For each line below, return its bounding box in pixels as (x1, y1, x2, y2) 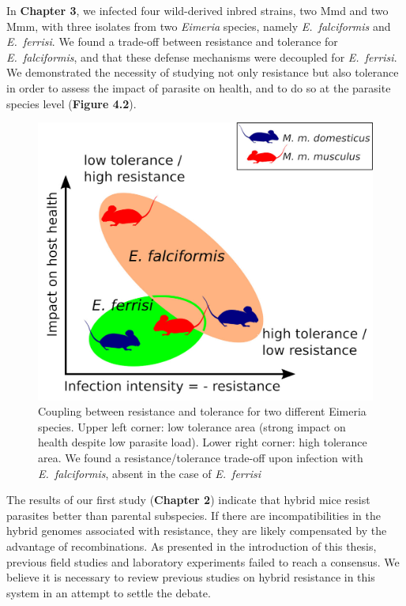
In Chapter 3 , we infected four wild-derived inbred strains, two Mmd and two (6, 2, 389, 18)
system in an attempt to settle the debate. (6, 584, 211, 600)
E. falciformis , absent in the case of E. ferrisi (38, 465, 261, 481)
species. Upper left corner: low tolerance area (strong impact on (38, 418, 346, 435)
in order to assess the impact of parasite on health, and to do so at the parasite (6, 79, 391, 96)
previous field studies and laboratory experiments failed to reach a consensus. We (6, 553, 400, 570)
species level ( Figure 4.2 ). (6, 95, 137, 111)
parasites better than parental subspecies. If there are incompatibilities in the (6, 506, 381, 523)
